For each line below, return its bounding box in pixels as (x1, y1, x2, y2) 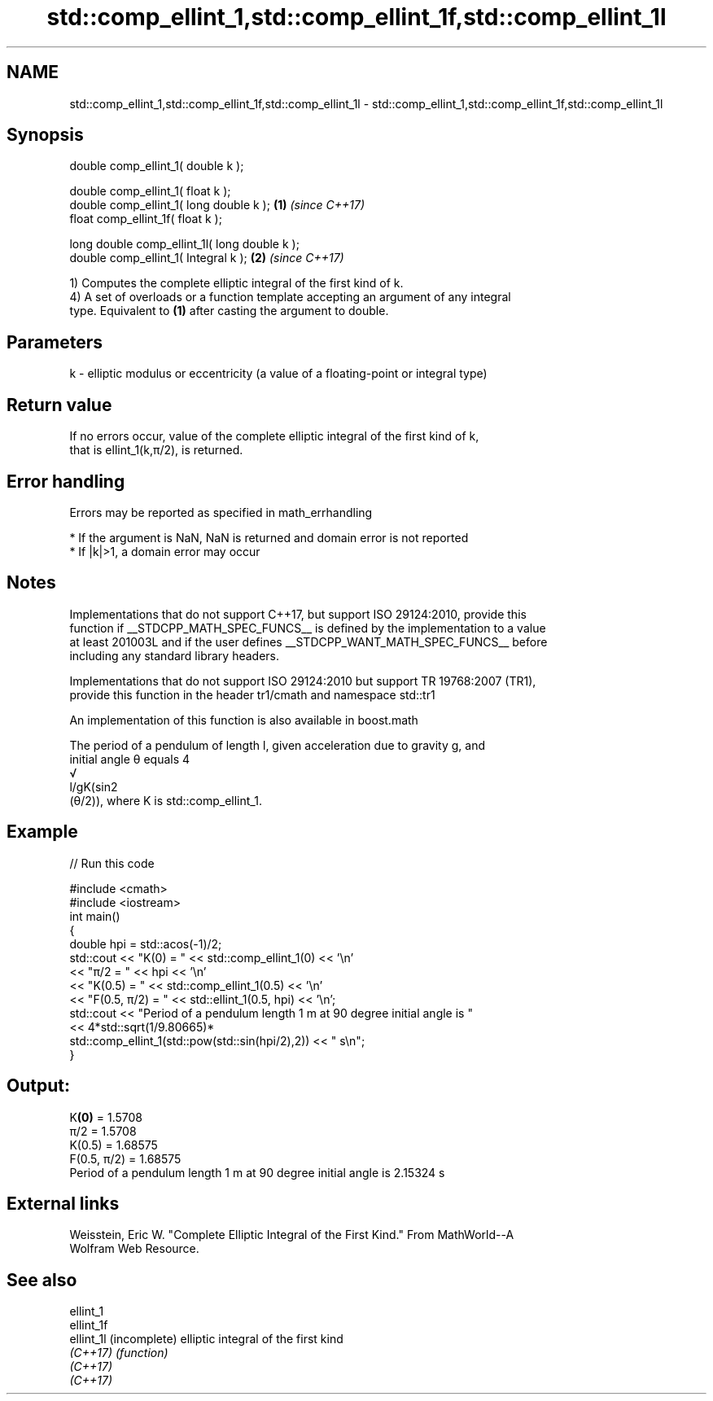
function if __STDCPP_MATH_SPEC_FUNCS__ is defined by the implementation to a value (69, 620, 546, 635)
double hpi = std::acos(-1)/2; (69, 936, 222, 951)
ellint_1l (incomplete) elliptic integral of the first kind (69, 1332, 343, 1346)
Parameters (7, 331, 103, 352)
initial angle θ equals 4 (69, 751, 190, 766)
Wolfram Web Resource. (69, 1241, 199, 1256)
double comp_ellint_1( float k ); (69, 184, 231, 199)
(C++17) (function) (69, 1346, 168, 1360)
